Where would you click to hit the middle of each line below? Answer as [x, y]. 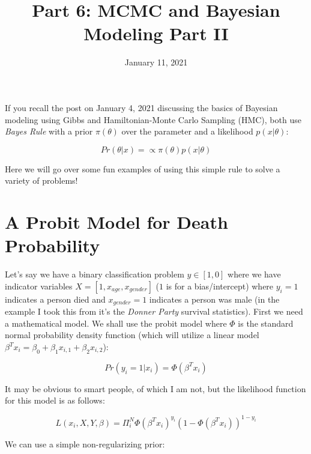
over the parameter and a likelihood [187, 131]
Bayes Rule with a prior [49, 131]
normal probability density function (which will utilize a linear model [132, 335]
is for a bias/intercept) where [220, 286]
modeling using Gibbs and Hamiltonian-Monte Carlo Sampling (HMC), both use [153, 119]
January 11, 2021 [156, 62]
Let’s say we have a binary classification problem [95, 274]
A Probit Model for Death [116, 222]
